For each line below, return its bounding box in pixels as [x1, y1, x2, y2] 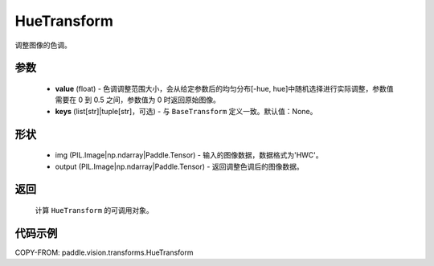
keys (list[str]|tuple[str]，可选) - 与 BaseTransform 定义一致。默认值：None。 [55, 106, 317, 116]
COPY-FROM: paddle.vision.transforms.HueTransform [14, 248, 194, 257]
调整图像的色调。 [14, 40, 72, 50]
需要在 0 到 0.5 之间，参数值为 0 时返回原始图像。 [55, 95, 220, 104]
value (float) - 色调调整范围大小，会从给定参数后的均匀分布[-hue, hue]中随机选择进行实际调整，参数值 [55, 84, 394, 93]
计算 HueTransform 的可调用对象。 [35, 205, 154, 215]
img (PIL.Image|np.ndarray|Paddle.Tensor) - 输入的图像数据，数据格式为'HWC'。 [55, 150, 323, 160]
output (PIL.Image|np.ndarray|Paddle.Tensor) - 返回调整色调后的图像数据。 [55, 162, 305, 171]
